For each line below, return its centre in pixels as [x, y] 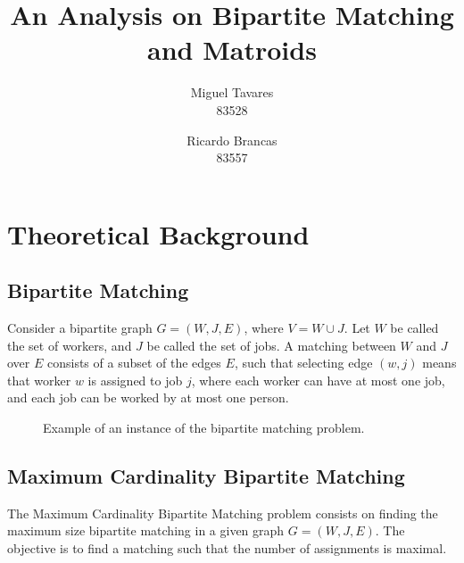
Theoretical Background [158, 233]
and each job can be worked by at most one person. [148, 397]
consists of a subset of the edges [134, 363]
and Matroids [232, 50]
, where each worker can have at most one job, [318, 380]
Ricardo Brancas [232, 140]
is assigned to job [135, 380]
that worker [39, 380]
